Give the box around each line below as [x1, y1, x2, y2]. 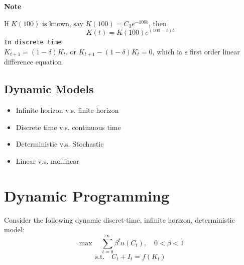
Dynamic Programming [4, 185, 170, 206]
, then [149, 18, 167, 28]
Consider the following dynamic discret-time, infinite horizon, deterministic [4, 214, 235, 225]
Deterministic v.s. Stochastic [16, 139, 104, 149]
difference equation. [4, 56, 64, 67]
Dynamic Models [4, 81, 94, 97]
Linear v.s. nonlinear [16, 155, 79, 166]
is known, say [42, 18, 83, 28]
